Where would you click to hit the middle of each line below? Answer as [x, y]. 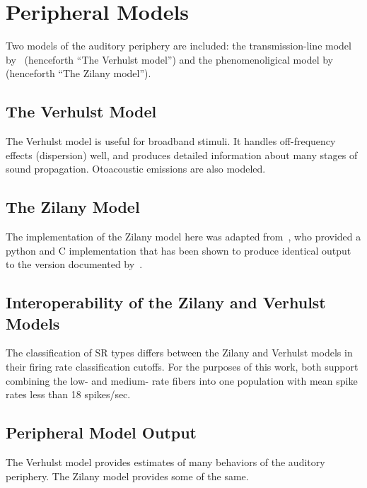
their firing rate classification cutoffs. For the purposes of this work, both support [182, 367]
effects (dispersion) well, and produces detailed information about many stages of [182, 155]
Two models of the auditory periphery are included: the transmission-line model [179, 46]
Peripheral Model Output [101, 432]
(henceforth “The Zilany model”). [78, 73]
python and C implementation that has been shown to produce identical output [179, 250]
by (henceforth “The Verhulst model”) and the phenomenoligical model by [169, 59]
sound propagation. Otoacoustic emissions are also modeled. [136, 169]
